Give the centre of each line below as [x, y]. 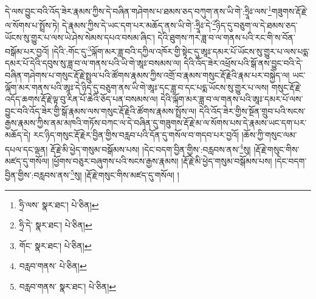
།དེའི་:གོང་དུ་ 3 [72, 50]
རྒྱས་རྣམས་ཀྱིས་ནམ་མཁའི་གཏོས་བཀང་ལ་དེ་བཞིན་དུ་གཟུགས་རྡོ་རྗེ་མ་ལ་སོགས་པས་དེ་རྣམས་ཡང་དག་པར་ [156, 123]
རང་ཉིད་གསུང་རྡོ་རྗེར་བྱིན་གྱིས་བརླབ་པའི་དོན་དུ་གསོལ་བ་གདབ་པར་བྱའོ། [136, 134]
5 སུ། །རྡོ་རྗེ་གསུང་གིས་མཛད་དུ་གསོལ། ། [125, 174]
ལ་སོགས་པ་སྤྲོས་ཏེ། [32, 25]
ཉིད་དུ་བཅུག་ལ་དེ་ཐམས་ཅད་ [257, 25]
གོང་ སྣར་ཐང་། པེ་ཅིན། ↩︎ [55, 245]
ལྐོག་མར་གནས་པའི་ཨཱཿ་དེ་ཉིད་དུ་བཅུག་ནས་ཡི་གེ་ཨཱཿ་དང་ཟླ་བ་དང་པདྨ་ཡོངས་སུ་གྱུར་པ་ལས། [137, 87]
